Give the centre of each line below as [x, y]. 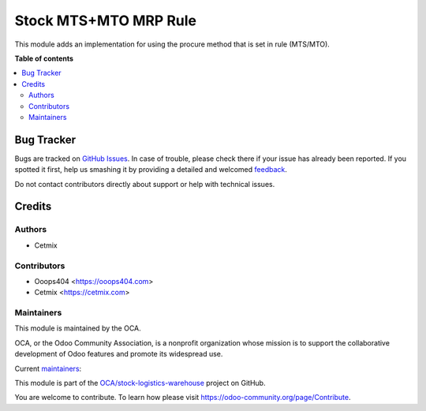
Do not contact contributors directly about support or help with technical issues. [145, 184]
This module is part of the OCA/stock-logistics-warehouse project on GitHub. [140, 383]
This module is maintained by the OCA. [78, 328]
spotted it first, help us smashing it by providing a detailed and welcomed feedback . [151, 170]
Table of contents [44, 58]
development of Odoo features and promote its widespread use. [119, 354]
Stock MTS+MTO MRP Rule [106, 21]
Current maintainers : [48, 368]
